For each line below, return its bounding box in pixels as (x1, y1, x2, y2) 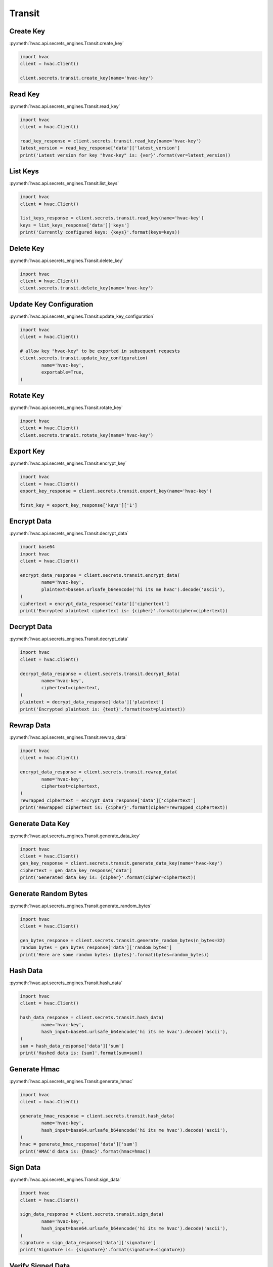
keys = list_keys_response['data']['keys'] (20, 222, 130, 228)
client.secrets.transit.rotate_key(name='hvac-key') (20, 432, 154, 438)
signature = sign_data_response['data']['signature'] (20, 1240, 156, 1246)
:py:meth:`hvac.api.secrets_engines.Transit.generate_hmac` (9, 1078, 134, 1084)
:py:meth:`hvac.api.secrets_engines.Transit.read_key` (9, 103, 120, 109)
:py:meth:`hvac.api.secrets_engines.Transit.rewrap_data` (9, 734, 127, 740)
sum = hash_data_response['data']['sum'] (20, 1043, 124, 1049)
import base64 (20, 544, 55, 550)
